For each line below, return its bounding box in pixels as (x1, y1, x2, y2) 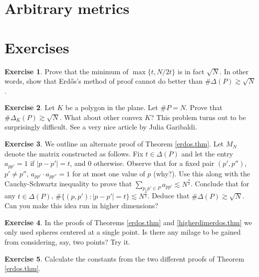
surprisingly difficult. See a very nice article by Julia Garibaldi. (4, 122, 197, 132)
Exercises (4, 37, 69, 57)
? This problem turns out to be (150, 112, 246, 122)
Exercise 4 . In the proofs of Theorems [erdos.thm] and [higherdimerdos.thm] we (4, 217, 252, 227)
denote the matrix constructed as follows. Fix (4, 148, 143, 158)
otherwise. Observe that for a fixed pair (93, 158, 215, 168)
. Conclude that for (191, 178, 250, 189)
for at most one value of (72, 168, 145, 178)
